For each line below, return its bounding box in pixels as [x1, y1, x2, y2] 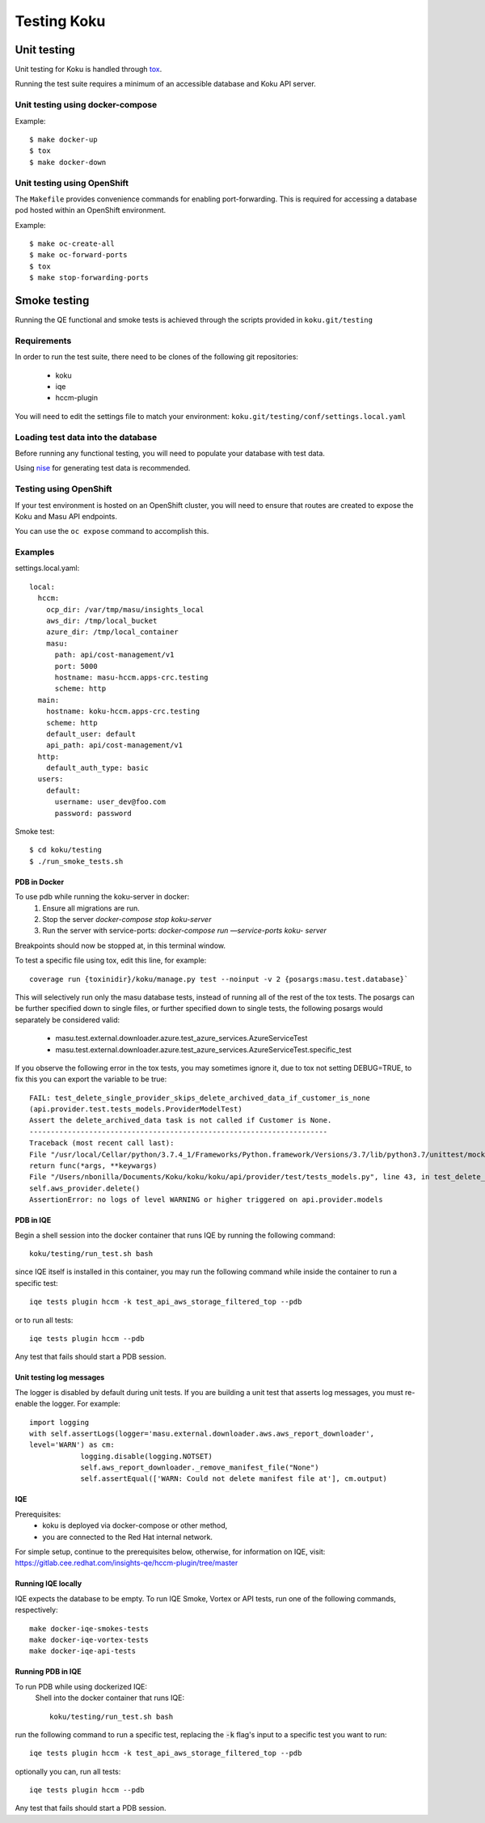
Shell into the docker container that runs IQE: [35, 1693, 185, 1702]
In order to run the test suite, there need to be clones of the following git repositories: [15, 352, 299, 362]
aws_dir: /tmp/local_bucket [45, 616, 158, 626]
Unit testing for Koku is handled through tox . [15, 65, 162, 74]
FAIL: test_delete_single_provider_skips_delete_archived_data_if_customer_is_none [29, 1093, 371, 1102]
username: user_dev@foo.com [54, 797, 166, 806]
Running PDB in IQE [15, 1667, 82, 1677]
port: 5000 [54, 662, 98, 670]
